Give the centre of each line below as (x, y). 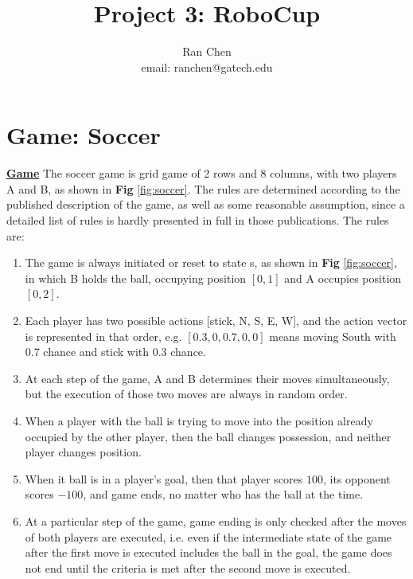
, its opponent (357, 478)
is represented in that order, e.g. (103, 336)
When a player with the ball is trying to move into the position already (199, 420)
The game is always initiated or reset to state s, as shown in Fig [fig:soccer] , (211, 262)
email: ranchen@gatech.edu (207, 67)
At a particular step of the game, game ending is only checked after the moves (216, 520)
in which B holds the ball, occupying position (136, 278)
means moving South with (333, 336)
